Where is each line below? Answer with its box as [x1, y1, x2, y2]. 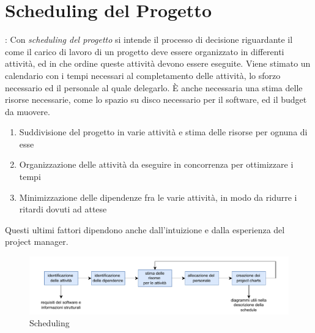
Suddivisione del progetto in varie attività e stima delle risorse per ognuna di [19, 125, 308, 138]
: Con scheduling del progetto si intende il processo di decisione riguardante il [5, 33, 293, 46]
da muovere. [5, 105, 50, 118]
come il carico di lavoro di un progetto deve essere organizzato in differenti [5, 45, 284, 58]
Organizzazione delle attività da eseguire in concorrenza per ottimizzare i [19, 158, 294, 171]
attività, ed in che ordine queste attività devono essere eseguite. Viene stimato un [5, 57, 311, 70]
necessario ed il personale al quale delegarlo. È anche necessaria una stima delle [5, 81, 303, 94]
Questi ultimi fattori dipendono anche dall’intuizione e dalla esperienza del [5, 223, 285, 236]
